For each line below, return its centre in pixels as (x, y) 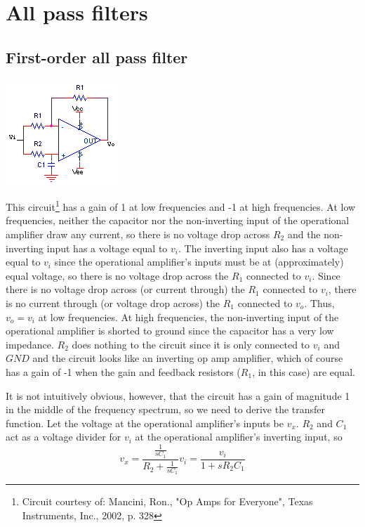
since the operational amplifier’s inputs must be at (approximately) (199, 262)
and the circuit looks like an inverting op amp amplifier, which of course (188, 358)
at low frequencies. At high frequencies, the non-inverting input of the (188, 317)
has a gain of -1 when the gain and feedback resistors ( (123, 371)
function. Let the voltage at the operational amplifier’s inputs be (145, 423)
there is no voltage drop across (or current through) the (125, 289)
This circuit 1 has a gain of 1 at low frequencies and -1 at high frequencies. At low (181, 206)
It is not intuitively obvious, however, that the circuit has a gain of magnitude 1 (178, 395)
